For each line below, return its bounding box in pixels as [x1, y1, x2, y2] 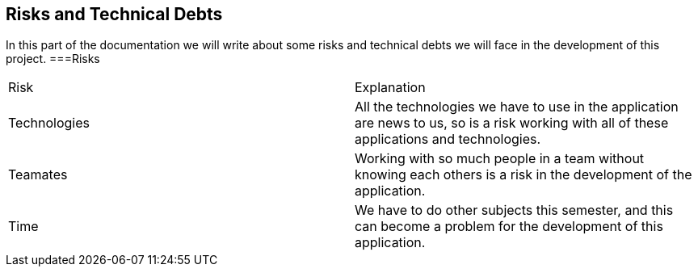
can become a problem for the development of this [355, 218, 663, 235]
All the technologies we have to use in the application [355, 99, 679, 115]
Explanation [355, 79, 426, 96]
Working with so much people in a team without [355, 150, 645, 167]
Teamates [8, 166, 68, 183]
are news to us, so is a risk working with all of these [355, 115, 669, 132]
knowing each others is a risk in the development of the [355, 166, 692, 183]
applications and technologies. [355, 131, 541, 148]
